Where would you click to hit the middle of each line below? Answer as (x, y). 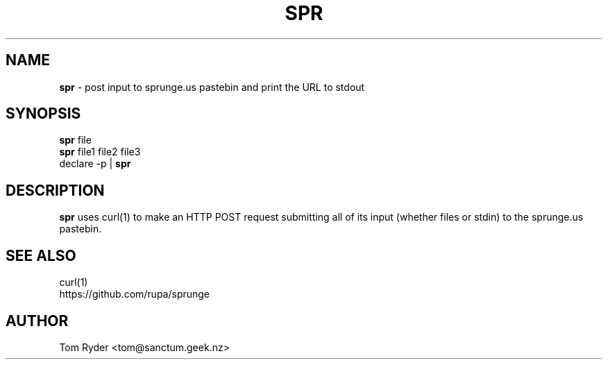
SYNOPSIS (43, 114)
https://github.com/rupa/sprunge (135, 294)
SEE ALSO (41, 255)
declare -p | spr (95, 164)
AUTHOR (37, 321)
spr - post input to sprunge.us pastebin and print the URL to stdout (212, 87)
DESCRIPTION (55, 190)
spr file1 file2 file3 (100, 152)
